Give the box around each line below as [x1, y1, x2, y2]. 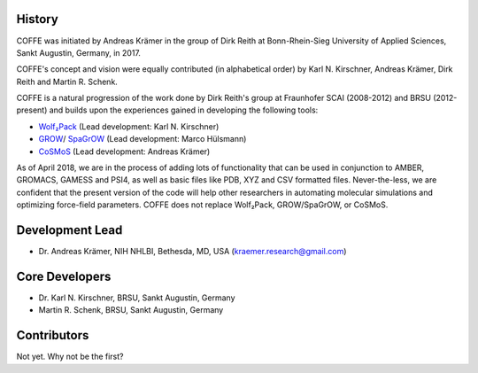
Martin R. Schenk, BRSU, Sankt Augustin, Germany [38, 305, 224, 315]
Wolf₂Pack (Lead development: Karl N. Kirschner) [38, 120, 220, 132]
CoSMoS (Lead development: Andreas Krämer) [38, 146, 211, 157]
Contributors [16, 328, 89, 343]
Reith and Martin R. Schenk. [16, 76, 119, 87]
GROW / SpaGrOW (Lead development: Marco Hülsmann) [38, 134, 247, 144]
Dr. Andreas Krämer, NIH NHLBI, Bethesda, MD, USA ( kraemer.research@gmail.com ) [38, 246, 347, 257]
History [16, 12, 59, 27]
